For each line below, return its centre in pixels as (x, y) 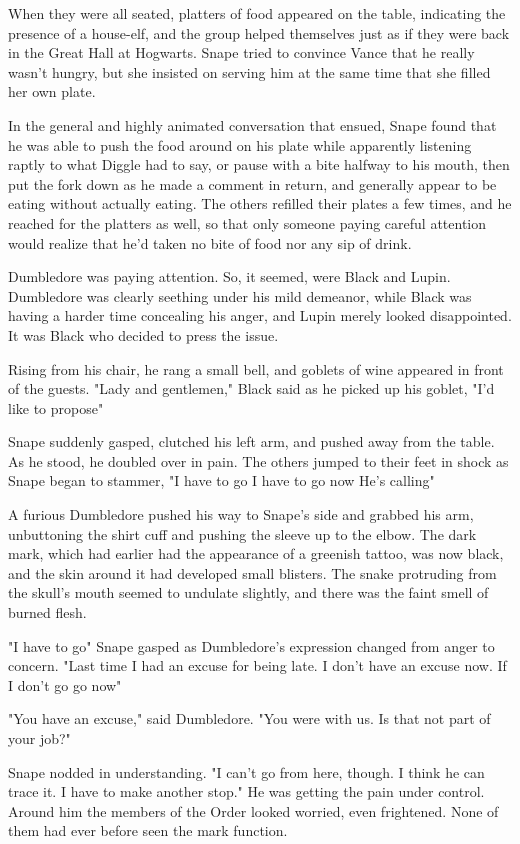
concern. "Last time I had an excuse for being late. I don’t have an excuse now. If (257, 665)
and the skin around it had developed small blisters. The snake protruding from (252, 572)
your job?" (39, 738)
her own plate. (52, 91)
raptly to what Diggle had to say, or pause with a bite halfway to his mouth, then (259, 164)
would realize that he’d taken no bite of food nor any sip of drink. (210, 242)
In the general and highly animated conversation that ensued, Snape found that (252, 124)
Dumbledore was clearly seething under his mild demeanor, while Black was (240, 295)
